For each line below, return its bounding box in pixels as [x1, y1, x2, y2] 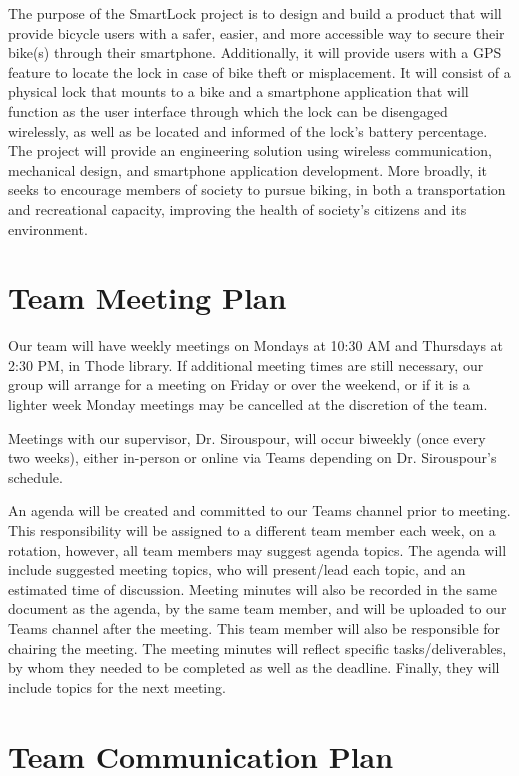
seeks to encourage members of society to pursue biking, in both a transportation [8, 179, 506, 200]
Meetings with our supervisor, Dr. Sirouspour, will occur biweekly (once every [8, 427, 486, 448]
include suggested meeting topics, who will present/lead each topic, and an [8, 559, 466, 580]
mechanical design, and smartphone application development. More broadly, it [8, 159, 488, 180]
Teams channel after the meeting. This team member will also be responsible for [8, 617, 501, 638]
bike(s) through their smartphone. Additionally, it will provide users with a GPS [8, 42, 502, 63]
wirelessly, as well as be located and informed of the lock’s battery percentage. [8, 120, 488, 141]
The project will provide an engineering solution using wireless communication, [8, 140, 492, 161]
